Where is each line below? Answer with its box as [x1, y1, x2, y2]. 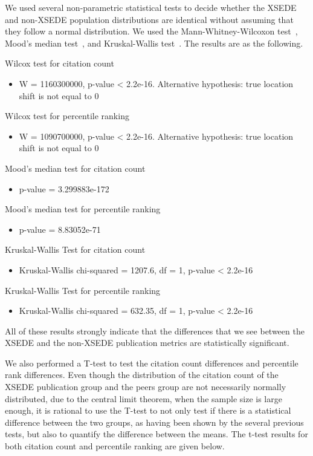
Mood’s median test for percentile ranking [5, 203, 161, 215]
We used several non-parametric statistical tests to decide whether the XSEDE [5, 1, 297, 13]
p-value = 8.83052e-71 [19, 223, 101, 235]
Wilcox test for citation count [5, 57, 114, 70]
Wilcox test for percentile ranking [5, 109, 129, 122]
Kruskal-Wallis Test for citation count [5, 243, 146, 256]
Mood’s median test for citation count [5, 161, 146, 174]
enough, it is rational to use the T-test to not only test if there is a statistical [5, 404, 291, 417]
